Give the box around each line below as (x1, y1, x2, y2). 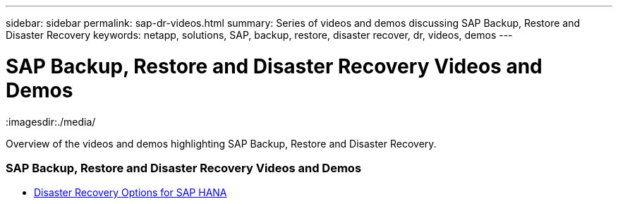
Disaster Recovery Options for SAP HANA (34, 186, 227, 199)
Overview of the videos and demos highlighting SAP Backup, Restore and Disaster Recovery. (6, 137, 437, 150)
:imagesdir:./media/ (6, 115, 96, 128)
